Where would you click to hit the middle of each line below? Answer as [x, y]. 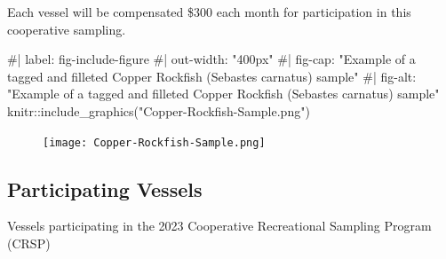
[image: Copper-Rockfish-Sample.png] [154, 142]
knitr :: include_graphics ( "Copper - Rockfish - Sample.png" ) [159, 110]
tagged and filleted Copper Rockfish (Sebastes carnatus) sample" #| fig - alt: [212, 76]
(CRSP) [29, 243]
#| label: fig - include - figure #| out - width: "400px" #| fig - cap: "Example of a [211, 59]
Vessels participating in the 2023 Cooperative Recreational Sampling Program [219, 226]
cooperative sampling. [67, 29]
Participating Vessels [105, 188]
